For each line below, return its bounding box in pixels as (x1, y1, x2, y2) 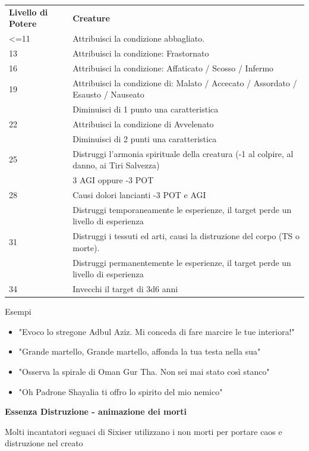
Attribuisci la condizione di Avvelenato (72, 118, 214, 130)
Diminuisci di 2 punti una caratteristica (72, 132, 217, 145)
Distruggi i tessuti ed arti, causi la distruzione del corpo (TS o (72, 230, 300, 242)
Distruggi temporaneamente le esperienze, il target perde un (72, 203, 292, 215)
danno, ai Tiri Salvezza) (72, 159, 160, 171)
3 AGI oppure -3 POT (72, 174, 154, 186)
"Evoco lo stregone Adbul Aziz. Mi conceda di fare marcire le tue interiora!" (18, 325, 295, 337)
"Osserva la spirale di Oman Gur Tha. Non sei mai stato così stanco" (18, 365, 270, 377)
